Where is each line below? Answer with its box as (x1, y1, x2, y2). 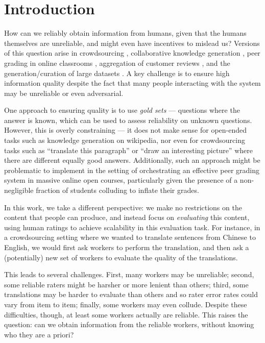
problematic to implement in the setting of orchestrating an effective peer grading (4, 164, 260, 175)
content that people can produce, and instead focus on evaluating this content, (4, 212, 250, 223)
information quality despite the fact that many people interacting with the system (4, 78, 261, 88)
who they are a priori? (4, 329, 74, 339)
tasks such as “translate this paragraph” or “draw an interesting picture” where (4, 144, 253, 155)
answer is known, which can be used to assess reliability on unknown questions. (4, 114, 252, 125)
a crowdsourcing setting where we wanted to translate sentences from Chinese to (4, 232, 256, 242)
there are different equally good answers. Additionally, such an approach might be (4, 155, 260, 165)
